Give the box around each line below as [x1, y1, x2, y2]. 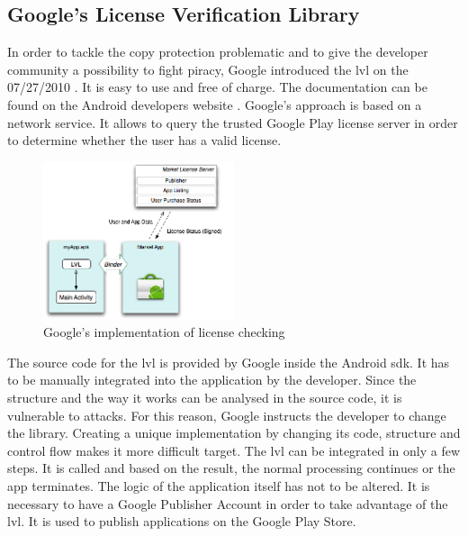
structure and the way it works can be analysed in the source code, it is [7, 387, 402, 406]
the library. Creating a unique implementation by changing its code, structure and [7, 423, 461, 442]
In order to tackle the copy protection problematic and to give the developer [7, 42, 428, 61]
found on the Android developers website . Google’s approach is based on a [7, 95, 422, 114]
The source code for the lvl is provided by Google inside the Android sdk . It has [7, 352, 450, 371]
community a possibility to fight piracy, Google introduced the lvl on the [7, 59, 409, 78]
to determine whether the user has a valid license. [7, 131, 282, 150]
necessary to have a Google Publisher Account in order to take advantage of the [7, 494, 448, 513]
